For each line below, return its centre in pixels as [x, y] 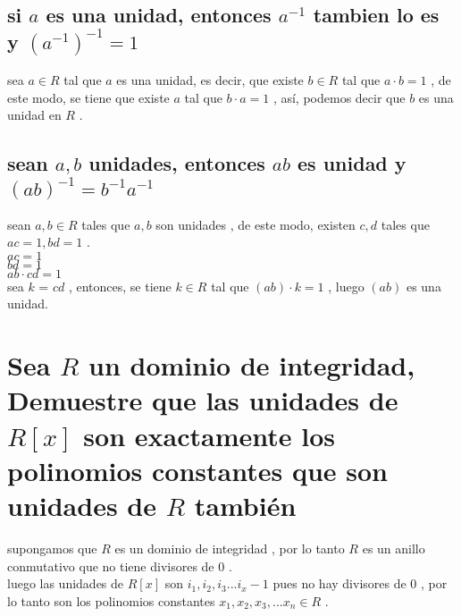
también [245, 505]
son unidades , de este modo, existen [256, 224]
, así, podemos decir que [339, 97]
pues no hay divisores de [339, 583]
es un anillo [394, 548]
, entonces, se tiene [120, 286]
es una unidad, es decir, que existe [210, 79]
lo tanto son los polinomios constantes [111, 600]
